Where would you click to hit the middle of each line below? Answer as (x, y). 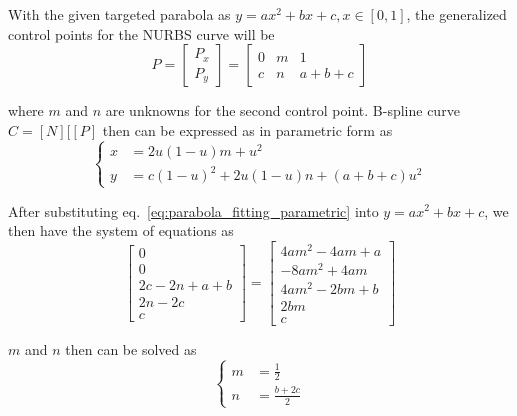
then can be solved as (131, 349)
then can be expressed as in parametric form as (247, 129)
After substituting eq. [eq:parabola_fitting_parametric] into (193, 210)
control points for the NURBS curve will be (141, 33)
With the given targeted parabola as (119, 14)
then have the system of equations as (121, 230)
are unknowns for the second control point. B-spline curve (282, 110)
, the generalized (456, 14)
